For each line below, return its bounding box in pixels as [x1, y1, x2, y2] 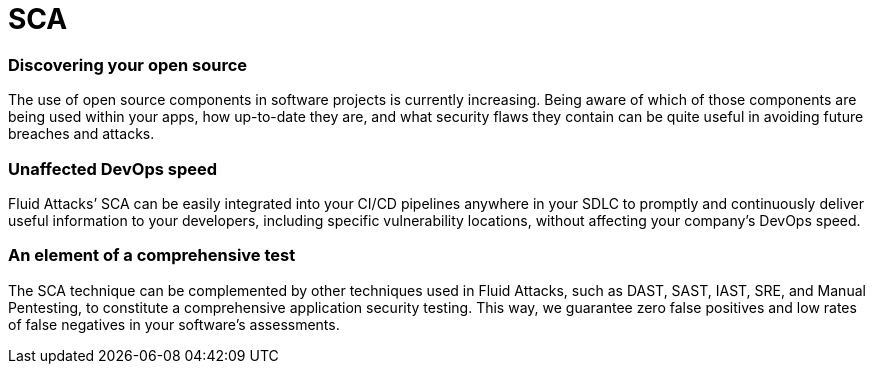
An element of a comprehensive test [8, 245, 296, 266]
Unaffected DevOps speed [8, 158, 218, 179]
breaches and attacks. [8, 125, 155, 143]
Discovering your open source [8, 54, 248, 75]
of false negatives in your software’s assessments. [8, 315, 340, 333]
